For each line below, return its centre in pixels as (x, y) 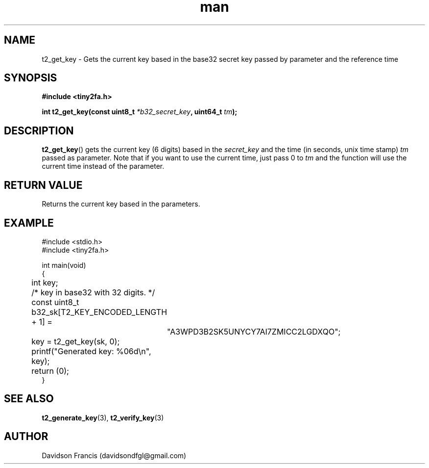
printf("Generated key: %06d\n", (91, 351)
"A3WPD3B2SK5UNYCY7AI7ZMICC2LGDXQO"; (254, 331)
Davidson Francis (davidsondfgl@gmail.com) (114, 455)
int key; (45, 282)
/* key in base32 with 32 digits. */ (93, 292)
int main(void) (64, 265)
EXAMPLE (29, 223)
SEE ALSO (29, 399)
